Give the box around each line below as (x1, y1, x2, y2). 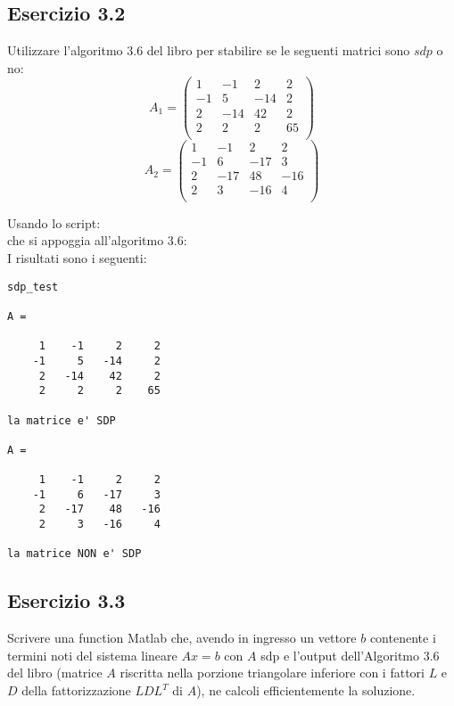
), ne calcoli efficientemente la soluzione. (196, 681, 416, 700)
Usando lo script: (7, 213, 101, 232)
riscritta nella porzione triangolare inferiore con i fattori (120, 663, 425, 682)
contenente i (369, 628, 436, 647)
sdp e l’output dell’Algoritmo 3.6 (260, 645, 440, 664)
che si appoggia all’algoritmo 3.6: (7, 231, 187, 250)
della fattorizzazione (21, 681, 131, 700)
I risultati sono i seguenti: (7, 249, 147, 267)
